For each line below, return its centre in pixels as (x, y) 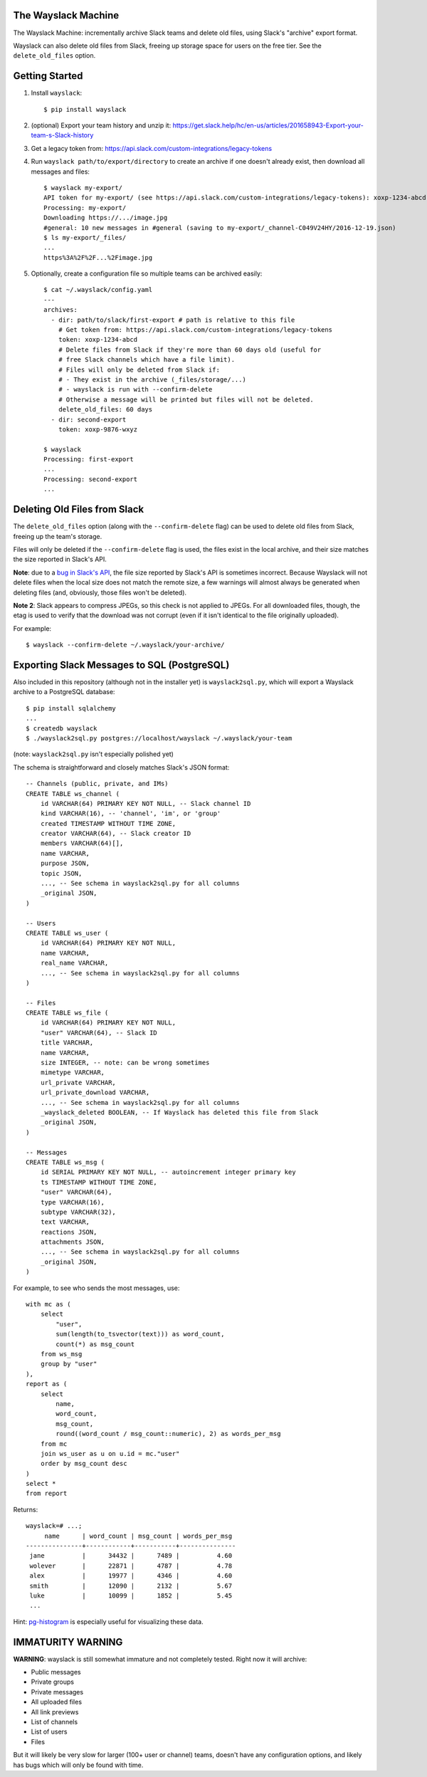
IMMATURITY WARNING (68, 1642)
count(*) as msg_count (95, 1344)
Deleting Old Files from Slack (79, 509)
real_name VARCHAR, (74, 963)
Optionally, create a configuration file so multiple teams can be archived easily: (147, 273)
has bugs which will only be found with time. (78, 1765)
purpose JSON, (65, 864)
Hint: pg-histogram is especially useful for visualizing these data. (108, 1621)
